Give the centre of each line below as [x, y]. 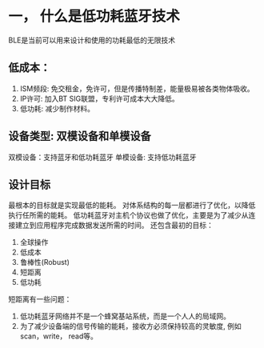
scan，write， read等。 [59, 336]
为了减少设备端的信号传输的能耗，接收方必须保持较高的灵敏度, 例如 [130, 326]
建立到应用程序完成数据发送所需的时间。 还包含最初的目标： [114, 226]
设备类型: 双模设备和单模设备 [80, 136]
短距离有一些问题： [40, 299]
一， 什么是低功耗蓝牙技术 [94, 16]
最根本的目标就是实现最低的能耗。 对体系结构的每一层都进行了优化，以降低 [132, 206]
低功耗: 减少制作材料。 [57, 108]
